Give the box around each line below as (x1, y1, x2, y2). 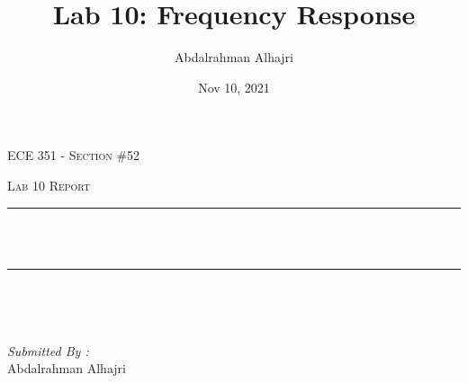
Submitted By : (7, 341, 89, 360)
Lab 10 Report (7, 175, 91, 194)
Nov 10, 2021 (198, 77, 270, 96)
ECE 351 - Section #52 (7, 146, 140, 165)
